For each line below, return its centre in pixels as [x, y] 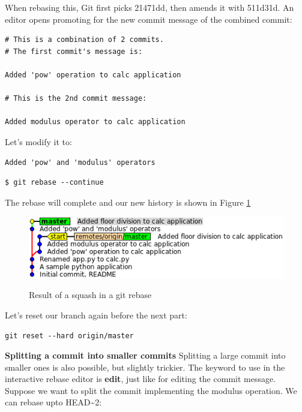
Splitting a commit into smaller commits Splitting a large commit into [145, 355]
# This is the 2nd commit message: [76, 99]
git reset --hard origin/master [69, 336]
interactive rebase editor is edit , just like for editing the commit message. [140, 379]
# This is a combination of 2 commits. [84, 40]
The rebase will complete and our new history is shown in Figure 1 [128, 202]
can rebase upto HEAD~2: [53, 402]
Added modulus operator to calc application [95, 122]
